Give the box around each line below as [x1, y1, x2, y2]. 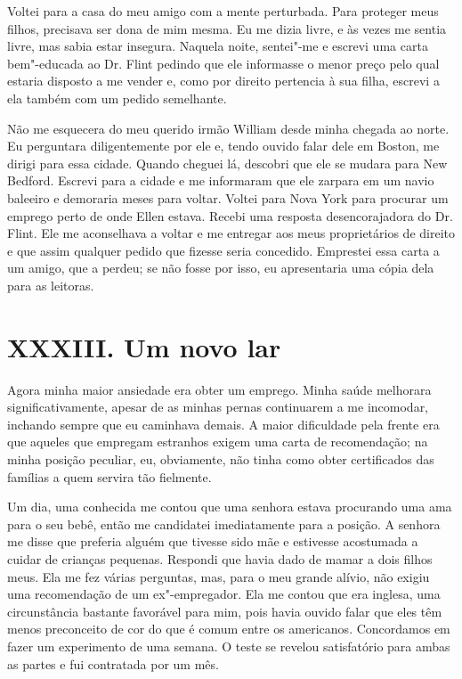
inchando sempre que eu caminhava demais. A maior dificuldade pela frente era [7, 414, 440, 433]
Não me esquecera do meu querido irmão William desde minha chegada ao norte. [7, 119, 450, 137]
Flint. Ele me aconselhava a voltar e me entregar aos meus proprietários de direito [7, 224, 455, 242]
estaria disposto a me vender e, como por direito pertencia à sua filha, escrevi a [7, 71, 440, 90]
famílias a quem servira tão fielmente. [7, 467, 212, 486]
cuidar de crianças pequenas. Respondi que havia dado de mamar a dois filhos [7, 549, 433, 568]
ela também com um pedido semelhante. [7, 88, 227, 107]
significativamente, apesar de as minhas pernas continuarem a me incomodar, [7, 397, 429, 416]
